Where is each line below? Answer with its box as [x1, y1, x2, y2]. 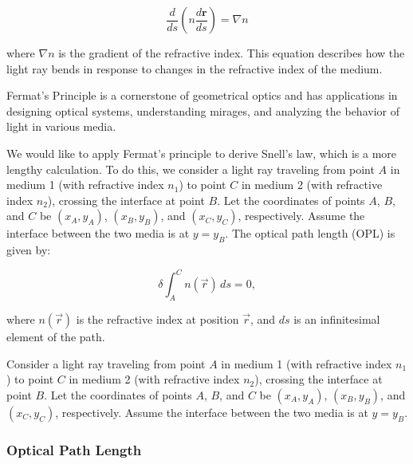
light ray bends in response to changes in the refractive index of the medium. [6, 60, 383, 77]
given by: [6, 242, 51, 258]
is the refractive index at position [76, 311, 239, 328]
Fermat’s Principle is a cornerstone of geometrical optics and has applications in [6, 87, 398, 104]
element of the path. [6, 328, 105, 345]
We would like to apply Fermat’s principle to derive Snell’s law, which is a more [6, 144, 397, 161]
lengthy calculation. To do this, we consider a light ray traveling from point [6, 160, 375, 177]
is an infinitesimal [293, 311, 380, 328]
